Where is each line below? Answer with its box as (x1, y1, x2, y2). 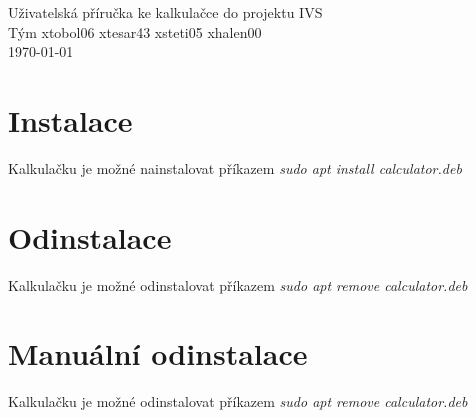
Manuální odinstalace (8, 333, 308, 374)
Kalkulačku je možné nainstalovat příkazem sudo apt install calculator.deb (8, 157, 462, 178)
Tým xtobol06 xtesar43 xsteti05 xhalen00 (8, 21, 262, 42)
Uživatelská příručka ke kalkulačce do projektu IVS (8, 2, 323, 22)
